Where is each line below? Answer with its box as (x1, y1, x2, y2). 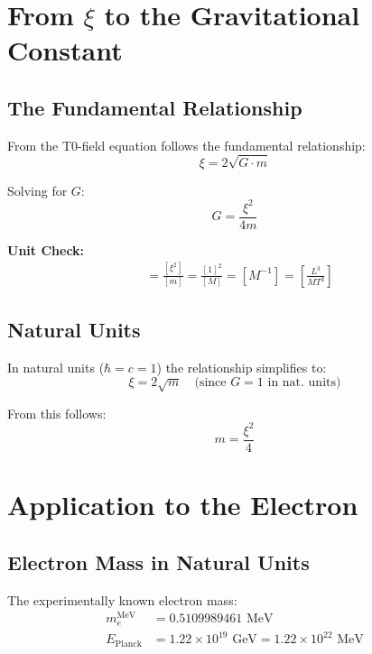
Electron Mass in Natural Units (7, 548, 310, 576)
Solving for (7, 180, 68, 199)
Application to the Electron (7, 486, 358, 523)
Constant (7, 32, 123, 69)
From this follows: (7, 403, 107, 422)
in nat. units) (267, 376, 341, 390)
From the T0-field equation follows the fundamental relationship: (7, 135, 366, 154)
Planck (115, 639, 142, 649)
